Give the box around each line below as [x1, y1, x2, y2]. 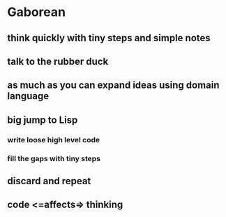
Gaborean [7, 4, 66, 20]
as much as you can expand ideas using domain [7, 80, 220, 91]
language [7, 90, 50, 102]
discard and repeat [7, 175, 91, 187]
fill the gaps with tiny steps [7, 154, 101, 163]
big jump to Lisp [7, 114, 78, 126]
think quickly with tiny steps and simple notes [7, 32, 211, 44]
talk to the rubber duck [7, 55, 109, 67]
